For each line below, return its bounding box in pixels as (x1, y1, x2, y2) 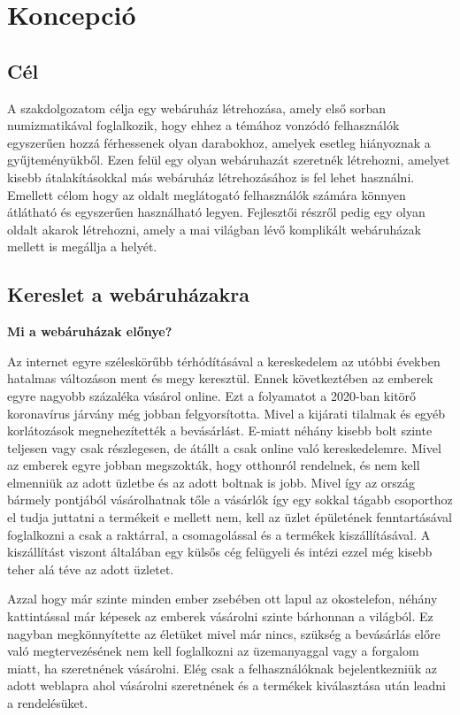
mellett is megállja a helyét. (7, 237, 157, 256)
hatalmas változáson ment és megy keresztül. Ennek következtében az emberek (7, 369, 433, 388)
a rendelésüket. (7, 694, 88, 711)
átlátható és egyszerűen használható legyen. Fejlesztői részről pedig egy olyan (7, 203, 425, 221)
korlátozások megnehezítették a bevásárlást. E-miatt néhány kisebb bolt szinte (7, 421, 433, 440)
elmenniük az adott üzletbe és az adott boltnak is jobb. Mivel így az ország (7, 473, 416, 491)
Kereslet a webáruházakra (7, 281, 249, 308)
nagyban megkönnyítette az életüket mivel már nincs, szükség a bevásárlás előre (7, 624, 441, 642)
